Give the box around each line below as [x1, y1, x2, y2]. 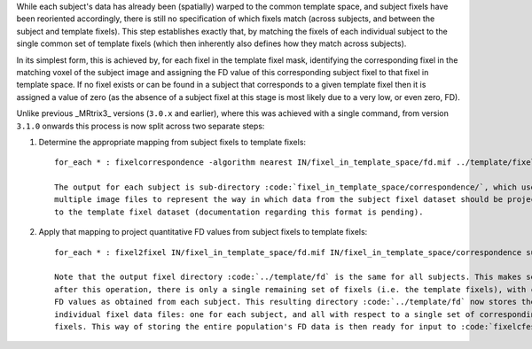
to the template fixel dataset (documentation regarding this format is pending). [54, 206, 424, 217]
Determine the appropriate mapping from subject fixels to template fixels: [38, 136, 306, 147]
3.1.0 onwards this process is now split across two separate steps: [16, 120, 265, 131]
